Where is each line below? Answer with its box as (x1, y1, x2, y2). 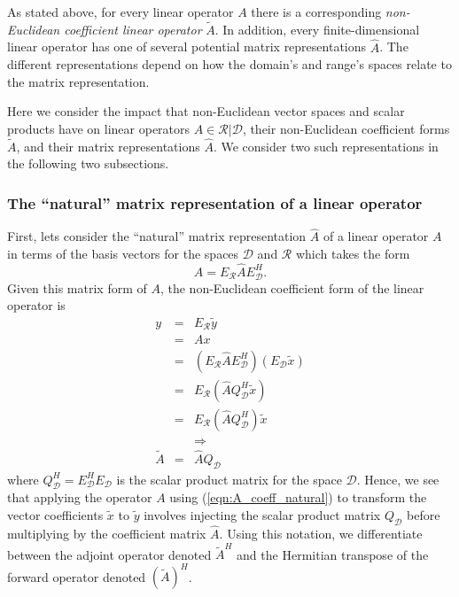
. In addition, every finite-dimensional (214, 19, 420, 38)
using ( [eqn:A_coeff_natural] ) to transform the (169, 488, 427, 507)
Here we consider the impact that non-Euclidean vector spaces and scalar (7, 102, 405, 120)
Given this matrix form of (7, 278, 147, 297)
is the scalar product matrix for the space (116, 469, 342, 488)
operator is (7, 296, 66, 314)
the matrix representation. (7, 72, 150, 90)
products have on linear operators (7, 120, 191, 137)
